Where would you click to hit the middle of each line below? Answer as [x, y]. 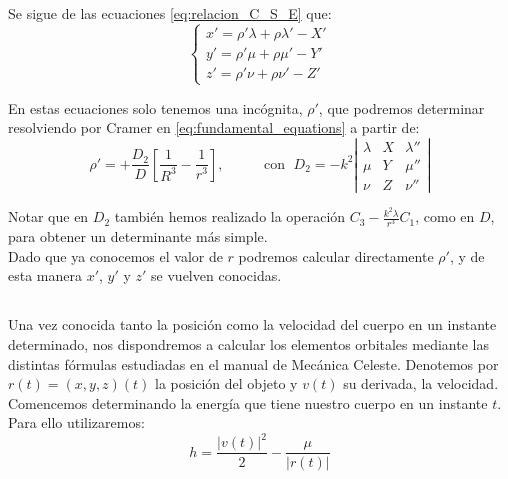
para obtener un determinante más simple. [138, 236]
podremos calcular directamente [336, 255]
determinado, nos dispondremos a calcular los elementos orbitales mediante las [248, 344]
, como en [445, 216]
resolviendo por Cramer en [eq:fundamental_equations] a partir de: [214, 127]
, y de [467, 255]
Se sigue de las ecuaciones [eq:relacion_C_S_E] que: [170, 13]
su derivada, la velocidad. [421, 383]
